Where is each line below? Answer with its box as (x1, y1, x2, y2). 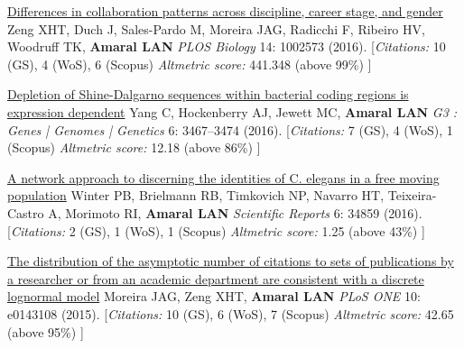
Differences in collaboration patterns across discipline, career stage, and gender (7, 2, 443, 20)
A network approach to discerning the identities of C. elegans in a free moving (7, 168, 440, 187)
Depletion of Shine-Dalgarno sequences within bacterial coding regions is (7, 85, 409, 104)
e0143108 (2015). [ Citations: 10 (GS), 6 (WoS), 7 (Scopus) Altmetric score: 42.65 (7, 304, 454, 323)
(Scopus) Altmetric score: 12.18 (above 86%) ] (7, 138, 261, 157)
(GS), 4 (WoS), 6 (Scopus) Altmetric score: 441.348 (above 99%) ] (7, 54, 372, 73)
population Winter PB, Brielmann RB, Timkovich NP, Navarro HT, (7, 186, 385, 205)
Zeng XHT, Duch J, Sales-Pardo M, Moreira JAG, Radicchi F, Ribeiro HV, (7, 19, 425, 38)
